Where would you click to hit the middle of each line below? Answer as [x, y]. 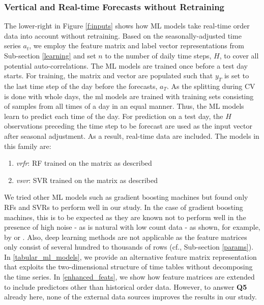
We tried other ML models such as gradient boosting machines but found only [126, 197]
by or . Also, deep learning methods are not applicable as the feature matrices [126, 237]
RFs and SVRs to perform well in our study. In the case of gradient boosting [124, 207]
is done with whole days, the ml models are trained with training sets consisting [129, 96]
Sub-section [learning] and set [50, 55]
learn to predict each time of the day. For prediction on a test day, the [114, 116]
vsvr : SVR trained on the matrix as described [87, 180]
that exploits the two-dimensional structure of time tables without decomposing [128, 267]
